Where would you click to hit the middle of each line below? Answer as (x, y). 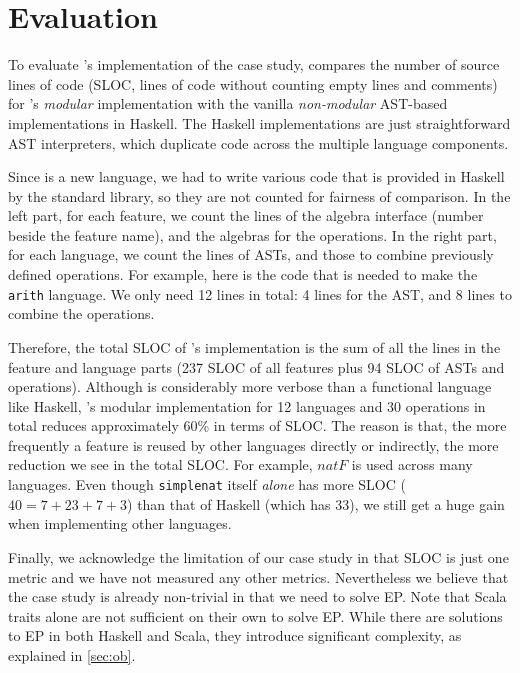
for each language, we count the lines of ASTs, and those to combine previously (251, 254)
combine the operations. (81, 313)
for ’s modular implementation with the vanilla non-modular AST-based (228, 103)
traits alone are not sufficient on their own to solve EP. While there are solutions (255, 615)
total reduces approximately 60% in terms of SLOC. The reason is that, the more (257, 425)
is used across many (412, 464)
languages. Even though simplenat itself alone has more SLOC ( (207, 484)
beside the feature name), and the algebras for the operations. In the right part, (252, 234)
